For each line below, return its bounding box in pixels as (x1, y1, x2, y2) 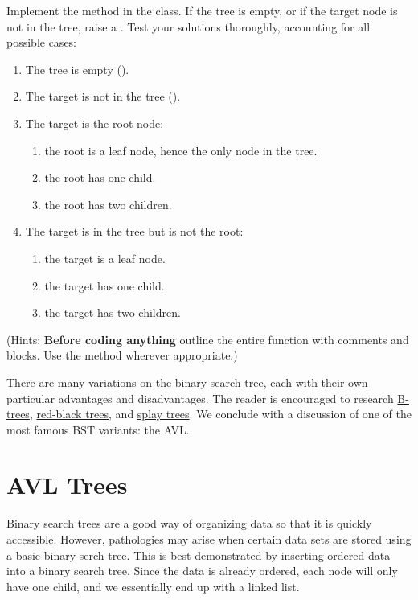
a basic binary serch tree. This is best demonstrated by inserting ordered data (6, 546, 391, 563)
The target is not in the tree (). (25, 88, 181, 105)
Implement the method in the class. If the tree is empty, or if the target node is (6, 2, 398, 18)
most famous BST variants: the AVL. (6, 421, 190, 438)
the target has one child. (44, 277, 165, 294)
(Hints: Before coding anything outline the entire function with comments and (6, 331, 409, 347)
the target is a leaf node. (44, 249, 166, 266)
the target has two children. (44, 304, 181, 321)
